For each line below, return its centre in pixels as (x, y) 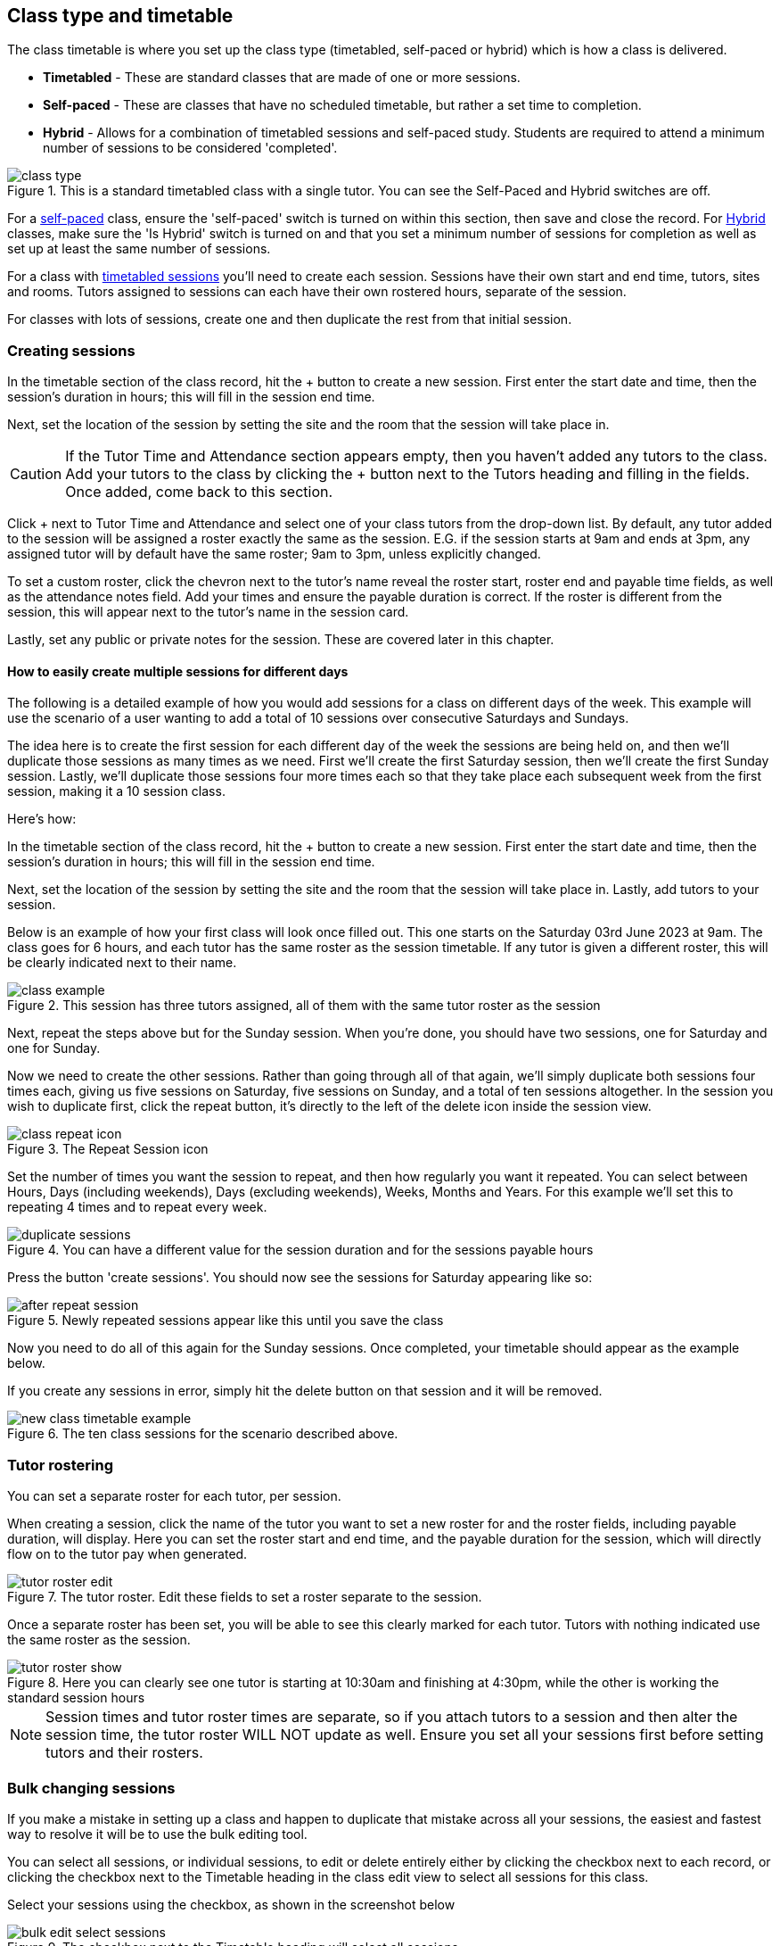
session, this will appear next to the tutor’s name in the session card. (208, 612)
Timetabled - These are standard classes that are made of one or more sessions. (282, 78)
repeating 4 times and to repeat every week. (137, 1207)
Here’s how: (42, 819)
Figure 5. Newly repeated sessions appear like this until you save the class (226, 1321)
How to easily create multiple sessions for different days (178, 671)
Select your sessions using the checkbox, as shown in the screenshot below (231, 1904)
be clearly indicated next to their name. (122, 963)
